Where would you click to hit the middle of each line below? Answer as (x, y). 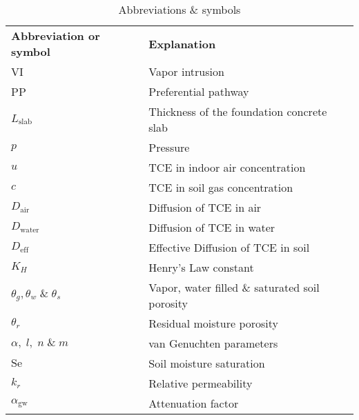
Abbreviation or (56, 36)
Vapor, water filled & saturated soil (234, 287)
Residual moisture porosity (214, 323)
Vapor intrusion (186, 71)
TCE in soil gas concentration (221, 187)
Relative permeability (201, 383)
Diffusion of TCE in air (205, 207)
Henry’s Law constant (201, 267)
